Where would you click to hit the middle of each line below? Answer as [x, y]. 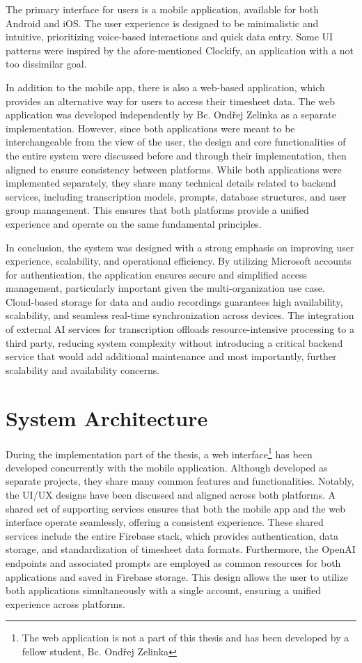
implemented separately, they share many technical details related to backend [171, 183]
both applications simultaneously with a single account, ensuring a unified [164, 590]
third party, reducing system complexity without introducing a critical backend [174, 342]
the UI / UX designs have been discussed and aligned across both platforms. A [171, 494]
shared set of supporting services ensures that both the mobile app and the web [175, 508]
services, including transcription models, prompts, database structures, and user [176, 196]
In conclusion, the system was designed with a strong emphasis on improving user [180, 247]
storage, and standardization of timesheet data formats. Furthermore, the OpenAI [181, 549]
